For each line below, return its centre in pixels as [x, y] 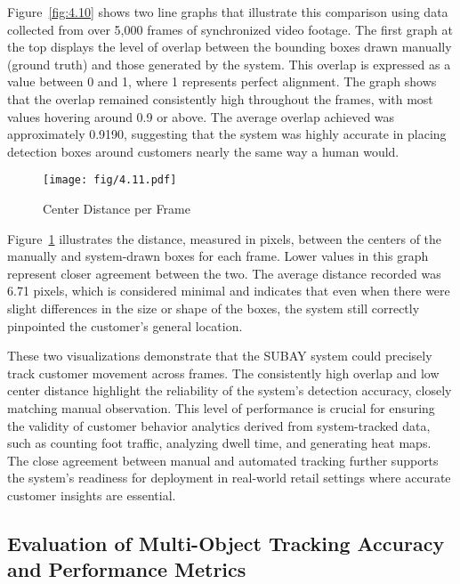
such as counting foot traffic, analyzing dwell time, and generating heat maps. [219, 443]
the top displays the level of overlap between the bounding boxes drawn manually [230, 47]
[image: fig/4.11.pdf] [110, 180]
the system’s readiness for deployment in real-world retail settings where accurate [229, 478]
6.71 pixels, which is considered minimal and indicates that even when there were [229, 291]
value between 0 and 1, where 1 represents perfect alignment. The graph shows [222, 81]
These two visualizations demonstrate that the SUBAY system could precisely [220, 356]
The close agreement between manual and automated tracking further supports [223, 460]
